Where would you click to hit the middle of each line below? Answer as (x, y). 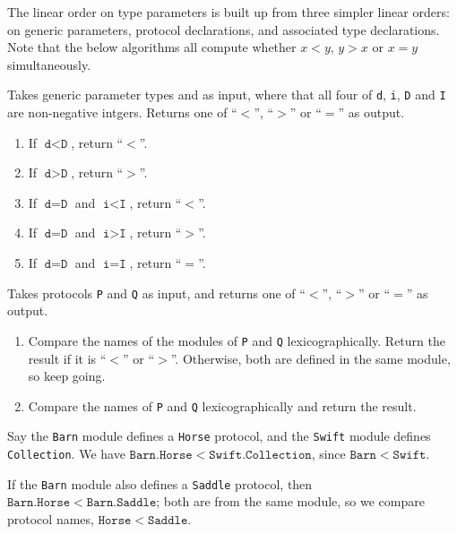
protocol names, (51, 518)
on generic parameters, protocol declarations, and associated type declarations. (224, 29)
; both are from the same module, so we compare (290, 501)
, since (328, 453)
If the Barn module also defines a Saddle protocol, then (160, 483)
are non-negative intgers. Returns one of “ (122, 112)
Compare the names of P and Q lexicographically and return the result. (222, 405)
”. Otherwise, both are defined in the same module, (310, 358)
